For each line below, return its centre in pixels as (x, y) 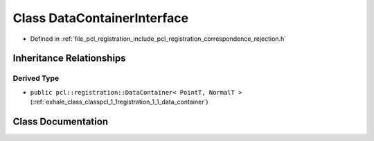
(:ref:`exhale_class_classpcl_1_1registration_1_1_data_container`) (119, 102)
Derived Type (36, 78)
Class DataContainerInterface (101, 18)
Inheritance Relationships (69, 58)
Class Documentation (61, 121)
